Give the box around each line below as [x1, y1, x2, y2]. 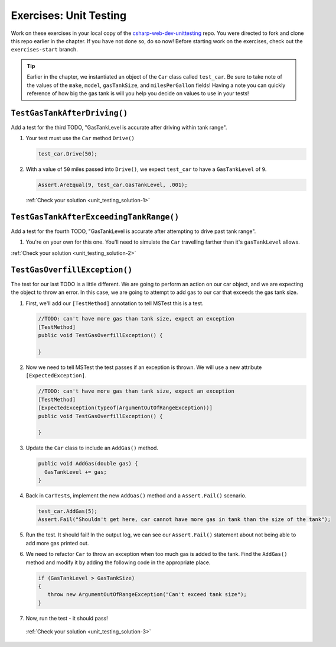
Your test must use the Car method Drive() [25, 135, 135, 142]
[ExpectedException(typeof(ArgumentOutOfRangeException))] [38, 405, 213, 411]
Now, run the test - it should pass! [25, 614, 109, 622]
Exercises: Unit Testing [11, 9, 127, 22]
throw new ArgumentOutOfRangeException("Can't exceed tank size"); [47, 591, 247, 598]
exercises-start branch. [11, 46, 78, 53]
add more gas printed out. [25, 539, 89, 546]
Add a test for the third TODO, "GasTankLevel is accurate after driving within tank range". [11, 124, 227, 131]
